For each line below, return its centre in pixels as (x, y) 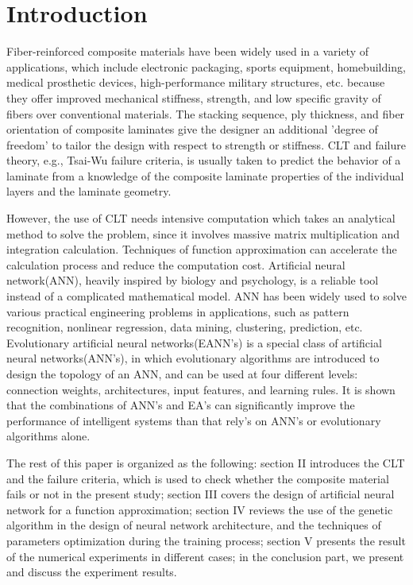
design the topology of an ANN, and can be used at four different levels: (182, 374)
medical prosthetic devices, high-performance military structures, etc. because (196, 82)
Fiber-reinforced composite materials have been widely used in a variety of (187, 51)
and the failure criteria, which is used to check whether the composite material (198, 478)
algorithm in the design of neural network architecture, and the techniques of (194, 525)
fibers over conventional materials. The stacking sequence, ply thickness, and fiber (206, 113)
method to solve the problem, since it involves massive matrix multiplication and (203, 233)
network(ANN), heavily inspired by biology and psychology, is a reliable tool (193, 280)
